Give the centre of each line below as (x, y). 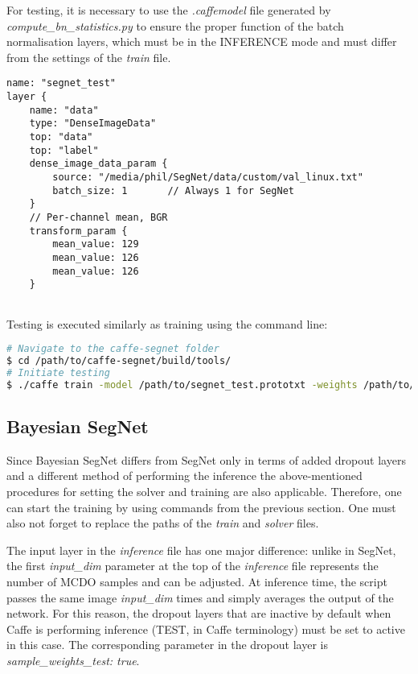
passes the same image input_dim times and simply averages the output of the (200, 597)
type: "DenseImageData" (93, 124)
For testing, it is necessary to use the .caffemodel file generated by (169, 10)
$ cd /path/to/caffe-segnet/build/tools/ (119, 361)
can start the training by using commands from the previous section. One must (201, 507)
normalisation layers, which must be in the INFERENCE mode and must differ (202, 41)
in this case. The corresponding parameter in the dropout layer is (167, 645)
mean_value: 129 (96, 244)
